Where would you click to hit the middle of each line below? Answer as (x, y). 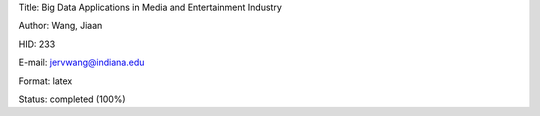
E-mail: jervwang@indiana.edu (81, 62)
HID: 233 (37, 44)
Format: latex (45, 81)
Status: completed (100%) (72, 99)
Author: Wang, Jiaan (60, 26)
